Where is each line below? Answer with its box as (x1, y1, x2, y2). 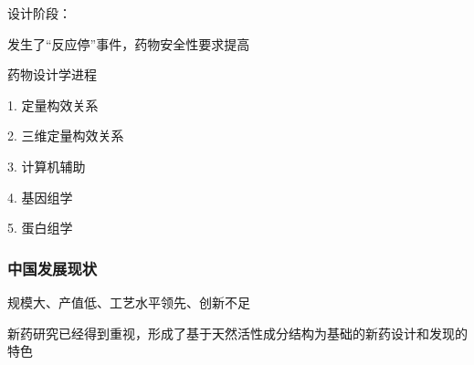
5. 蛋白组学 (7, 218, 73, 237)
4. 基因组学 (7, 187, 73, 206)
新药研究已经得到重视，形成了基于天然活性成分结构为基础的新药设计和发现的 (7, 323, 468, 342)
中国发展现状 (7, 256, 98, 279)
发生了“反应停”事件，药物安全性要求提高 (7, 34, 250, 53)
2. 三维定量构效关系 (7, 126, 124, 145)
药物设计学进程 (7, 65, 97, 84)
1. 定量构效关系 (7, 95, 99, 114)
